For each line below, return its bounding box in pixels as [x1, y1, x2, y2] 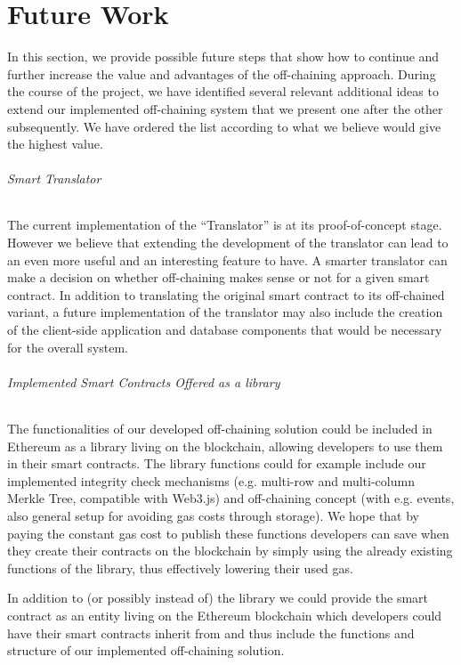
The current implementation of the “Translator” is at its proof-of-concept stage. [7, 215, 442, 234]
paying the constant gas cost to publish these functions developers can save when [7, 523, 449, 542]
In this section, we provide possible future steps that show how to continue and [7, 47, 440, 66]
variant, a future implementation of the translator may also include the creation [7, 303, 443, 321]
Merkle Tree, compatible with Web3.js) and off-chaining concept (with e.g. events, [7, 489, 455, 507]
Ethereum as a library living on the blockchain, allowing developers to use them [7, 436, 443, 455]
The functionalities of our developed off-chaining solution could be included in [7, 419, 433, 438]
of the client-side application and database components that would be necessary [7, 320, 442, 339]
